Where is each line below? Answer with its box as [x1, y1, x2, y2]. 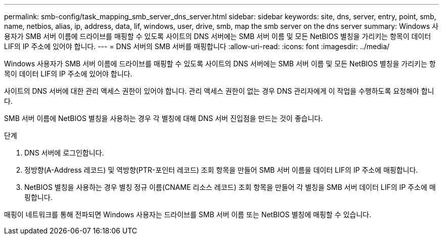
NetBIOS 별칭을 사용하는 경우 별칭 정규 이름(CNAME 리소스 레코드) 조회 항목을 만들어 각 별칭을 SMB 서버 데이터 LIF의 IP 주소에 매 [24, 183, 436, 191]
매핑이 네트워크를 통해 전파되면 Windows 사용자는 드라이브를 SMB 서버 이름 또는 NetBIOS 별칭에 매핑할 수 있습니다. [4, 210, 371, 219]
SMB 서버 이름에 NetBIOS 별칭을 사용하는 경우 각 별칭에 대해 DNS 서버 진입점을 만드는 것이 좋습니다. [4, 114, 323, 123]
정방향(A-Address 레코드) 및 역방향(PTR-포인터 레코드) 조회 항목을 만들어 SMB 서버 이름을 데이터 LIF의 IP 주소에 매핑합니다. [24, 166, 418, 174]
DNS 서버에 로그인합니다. [24, 148, 104, 157]
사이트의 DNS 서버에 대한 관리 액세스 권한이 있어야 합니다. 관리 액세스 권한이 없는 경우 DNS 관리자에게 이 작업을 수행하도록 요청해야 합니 [4, 87, 434, 95]
